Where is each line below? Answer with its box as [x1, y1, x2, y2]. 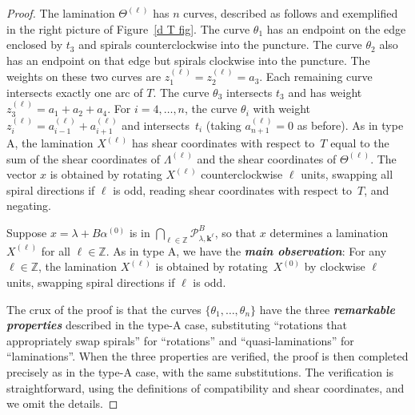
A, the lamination [6, 135, 94, 151]
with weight [253, 100, 311, 117]
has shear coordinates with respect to [131, 135, 315, 151]
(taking [206, 116, 241, 133]
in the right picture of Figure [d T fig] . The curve [6, 20, 250, 37]
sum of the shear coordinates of [6, 150, 161, 167]
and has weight [288, 83, 362, 100]
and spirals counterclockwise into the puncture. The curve [78, 36, 362, 53]
